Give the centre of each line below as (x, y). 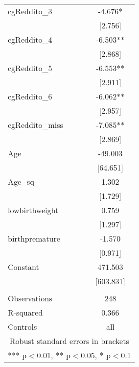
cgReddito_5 (30, 68)
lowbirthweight (33, 210)
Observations (30, 298)
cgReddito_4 (30, 39)
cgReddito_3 (30, 11)
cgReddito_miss (35, 125)
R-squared (25, 312)
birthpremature (34, 238)
